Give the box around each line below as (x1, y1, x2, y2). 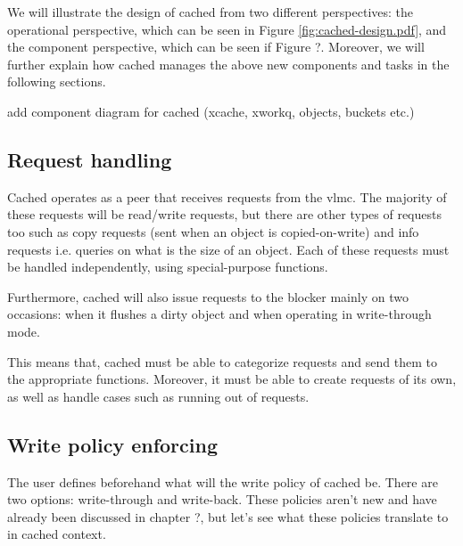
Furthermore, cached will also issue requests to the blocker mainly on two (7, 287, 409, 306)
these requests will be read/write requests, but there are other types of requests (7, 205, 442, 224)
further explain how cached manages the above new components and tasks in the (7, 54, 450, 73)
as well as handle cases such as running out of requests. (7, 387, 310, 405)
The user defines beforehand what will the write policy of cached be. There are (7, 472, 438, 491)
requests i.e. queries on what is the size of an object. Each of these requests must (7, 240, 450, 258)
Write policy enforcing (7, 430, 218, 458)
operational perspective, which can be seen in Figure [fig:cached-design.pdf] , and (7, 20, 447, 38)
